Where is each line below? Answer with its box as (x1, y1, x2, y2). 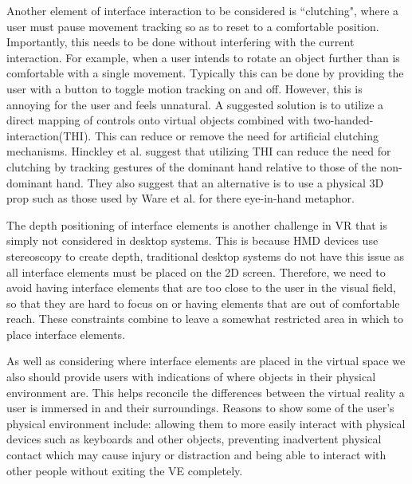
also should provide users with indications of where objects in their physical (6, 368, 376, 385)
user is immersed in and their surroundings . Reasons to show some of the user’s (6, 399, 394, 416)
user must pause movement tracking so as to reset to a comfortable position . (6, 18, 379, 34)
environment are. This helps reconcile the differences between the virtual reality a (6, 384, 405, 400)
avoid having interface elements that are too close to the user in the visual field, (6, 279, 396, 296)
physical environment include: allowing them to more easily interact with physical (6, 415, 406, 431)
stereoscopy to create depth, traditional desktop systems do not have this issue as (6, 247, 404, 264)
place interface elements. (6, 325, 126, 342)
